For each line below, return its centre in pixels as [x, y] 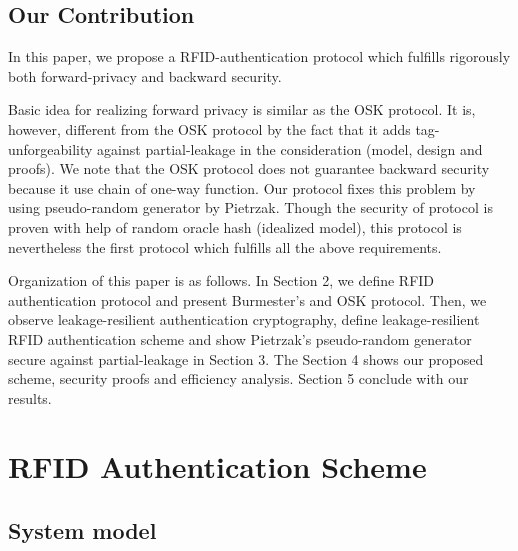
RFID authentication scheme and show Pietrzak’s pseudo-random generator [240, 338]
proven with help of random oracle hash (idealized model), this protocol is [235, 226]
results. [30, 397]
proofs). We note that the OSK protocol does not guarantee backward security [249, 168]
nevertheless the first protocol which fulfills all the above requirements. [225, 246]
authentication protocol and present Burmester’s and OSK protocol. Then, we [247, 299]
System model [82, 530]
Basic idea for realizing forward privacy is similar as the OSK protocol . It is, [242, 109]
